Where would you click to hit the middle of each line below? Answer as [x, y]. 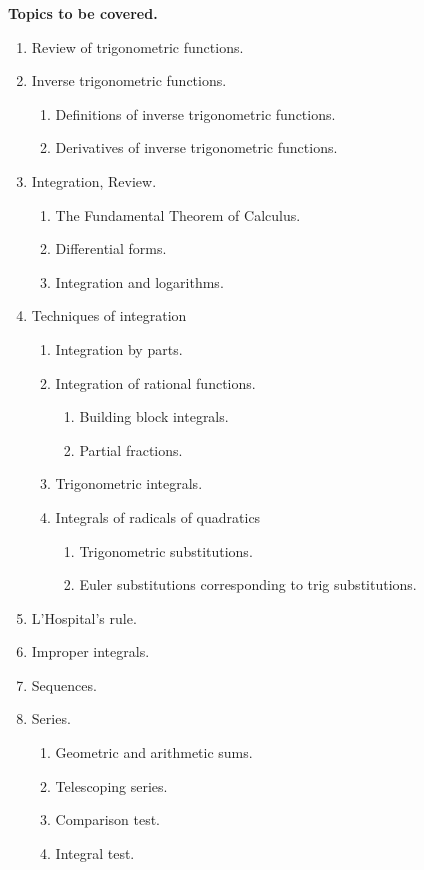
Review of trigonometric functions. [137, 46]
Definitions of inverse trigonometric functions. [195, 113]
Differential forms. [111, 248]
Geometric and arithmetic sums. [154, 752]
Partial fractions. [131, 449]
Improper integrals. [90, 651]
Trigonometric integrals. [129, 483]
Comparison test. [108, 819]
